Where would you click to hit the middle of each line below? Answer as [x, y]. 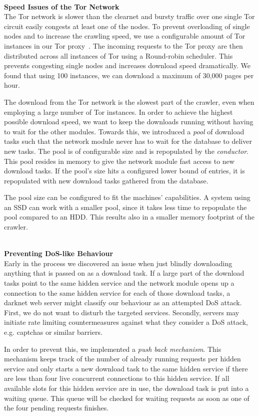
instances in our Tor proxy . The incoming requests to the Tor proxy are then [123, 45]
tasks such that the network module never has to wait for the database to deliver [128, 141]
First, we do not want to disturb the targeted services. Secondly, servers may [122, 312]
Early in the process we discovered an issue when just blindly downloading [118, 263]
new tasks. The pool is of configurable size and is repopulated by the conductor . [126, 151]
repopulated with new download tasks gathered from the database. [106, 180]
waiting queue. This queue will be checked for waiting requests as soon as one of [127, 398]
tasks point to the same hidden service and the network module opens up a [119, 283]
